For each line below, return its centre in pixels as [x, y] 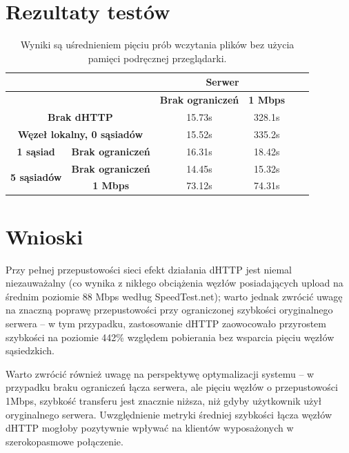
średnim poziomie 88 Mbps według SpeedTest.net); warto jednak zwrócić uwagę [174, 296]
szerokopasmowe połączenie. [64, 441]
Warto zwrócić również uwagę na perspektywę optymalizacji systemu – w [160, 373]
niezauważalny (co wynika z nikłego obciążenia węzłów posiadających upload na [174, 283]
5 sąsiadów [36, 176]
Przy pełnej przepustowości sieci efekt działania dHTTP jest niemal [149, 269]
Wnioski [44, 236]
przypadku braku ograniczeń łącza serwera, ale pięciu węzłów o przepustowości [172, 387]
